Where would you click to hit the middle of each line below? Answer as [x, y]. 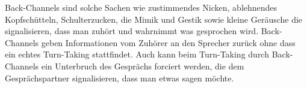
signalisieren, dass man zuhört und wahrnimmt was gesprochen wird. [132, 31]
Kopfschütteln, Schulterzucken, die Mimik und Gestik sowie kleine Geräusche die [154, 19]
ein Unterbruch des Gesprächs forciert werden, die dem [143, 66]
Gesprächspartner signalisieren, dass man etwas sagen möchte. [119, 78]
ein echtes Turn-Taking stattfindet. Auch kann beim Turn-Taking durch [137, 54]
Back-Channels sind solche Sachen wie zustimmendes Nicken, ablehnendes [141, 7]
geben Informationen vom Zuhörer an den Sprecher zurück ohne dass [168, 42]
